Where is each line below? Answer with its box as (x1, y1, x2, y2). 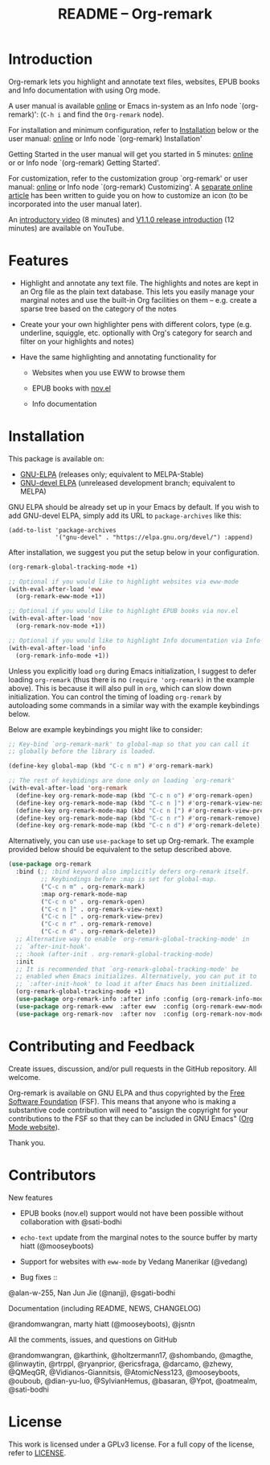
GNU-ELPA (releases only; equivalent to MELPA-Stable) (19, 469, 204, 479)
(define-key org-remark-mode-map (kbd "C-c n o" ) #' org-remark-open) (15, 791, 253, 800)
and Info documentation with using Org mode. (8, 85, 161, 95)
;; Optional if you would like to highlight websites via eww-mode (8, 577, 239, 586)
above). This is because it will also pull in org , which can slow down (8, 683, 231, 693)
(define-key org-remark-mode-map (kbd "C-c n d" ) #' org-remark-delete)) (15, 821, 264, 830)
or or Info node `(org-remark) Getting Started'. (8, 158, 161, 168)
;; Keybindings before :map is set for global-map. (40, 875, 218, 884)
